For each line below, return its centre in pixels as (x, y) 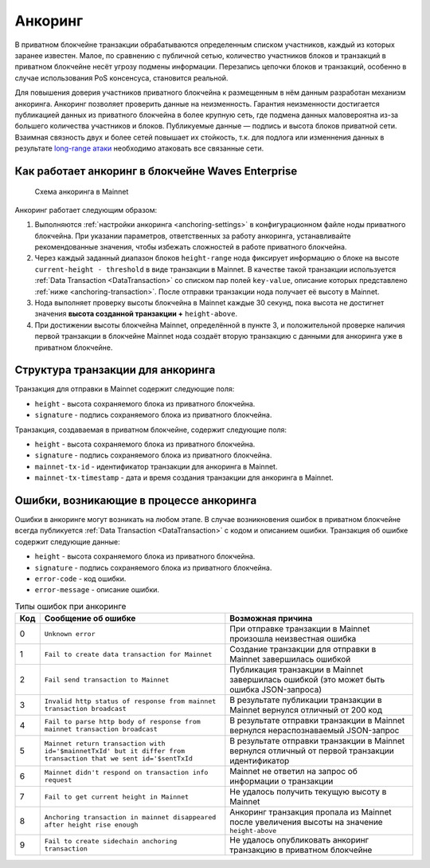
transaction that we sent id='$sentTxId (118, 758)
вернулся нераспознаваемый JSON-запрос (315, 731)
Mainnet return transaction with (105, 743)
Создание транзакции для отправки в (303, 650)
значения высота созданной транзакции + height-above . (136, 314)
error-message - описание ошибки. (97, 590)
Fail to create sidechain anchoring (111, 841)
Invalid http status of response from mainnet (130, 701)
